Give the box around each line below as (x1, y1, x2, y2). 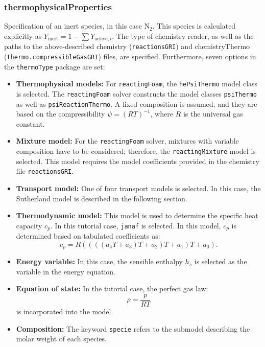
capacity (16, 220, 42, 230)
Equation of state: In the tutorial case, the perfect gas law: (16, 283, 208, 294)
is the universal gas (183, 108, 243, 119)
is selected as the (194, 256, 247, 267)
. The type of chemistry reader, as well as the (112, 30, 254, 41)
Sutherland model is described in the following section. (16, 193, 187, 203)
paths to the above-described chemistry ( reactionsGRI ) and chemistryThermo (4, 41, 250, 52)
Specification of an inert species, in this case (4, 20, 142, 31)
